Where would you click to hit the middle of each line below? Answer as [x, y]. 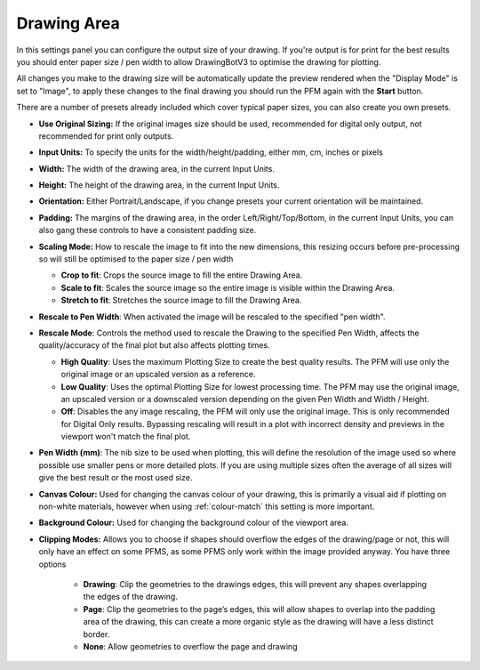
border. [96, 634]
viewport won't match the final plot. [126, 437]
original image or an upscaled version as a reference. [158, 375]
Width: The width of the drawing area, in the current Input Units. [157, 168]
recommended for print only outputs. [106, 136]
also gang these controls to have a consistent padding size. [148, 230]
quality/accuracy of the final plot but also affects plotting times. [154, 345]
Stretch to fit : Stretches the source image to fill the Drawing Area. [181, 300]
